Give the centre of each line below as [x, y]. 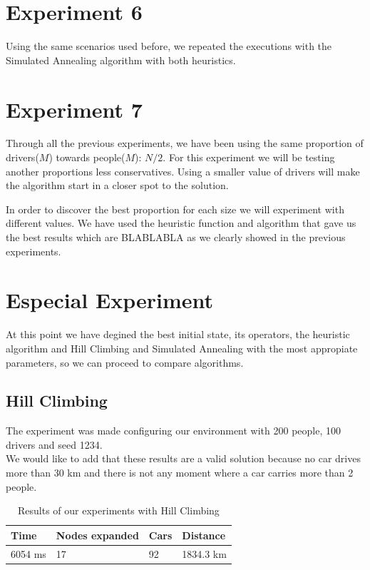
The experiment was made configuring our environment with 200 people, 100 [174, 431]
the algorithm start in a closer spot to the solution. [117, 185]
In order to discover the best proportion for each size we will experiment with [175, 209]
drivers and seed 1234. [54, 444]
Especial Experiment [109, 300]
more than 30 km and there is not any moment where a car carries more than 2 [180, 473]
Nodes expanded [97, 535]
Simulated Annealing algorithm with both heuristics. [121, 60]
